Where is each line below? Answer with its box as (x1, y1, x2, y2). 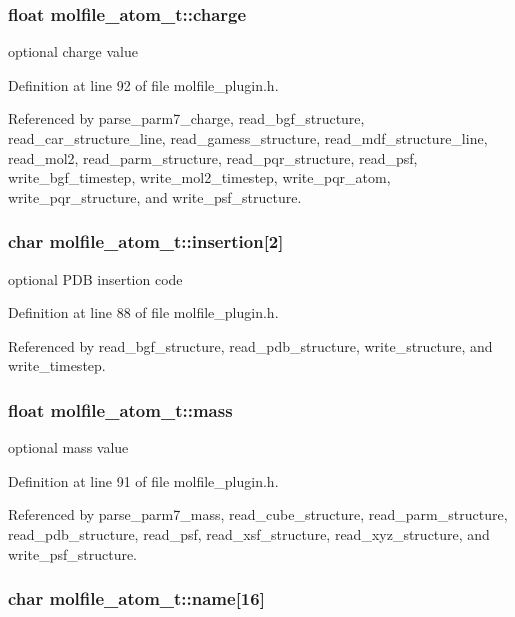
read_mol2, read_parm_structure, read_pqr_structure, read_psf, (8, 147, 418, 168)
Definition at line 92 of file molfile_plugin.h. (8, 74, 279, 95)
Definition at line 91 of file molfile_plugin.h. (8, 470, 279, 491)
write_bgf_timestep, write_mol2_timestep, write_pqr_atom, (8, 167, 391, 188)
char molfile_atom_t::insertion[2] (8, 229, 284, 254)
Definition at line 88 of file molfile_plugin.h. (8, 302, 279, 323)
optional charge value (8, 41, 138, 62)
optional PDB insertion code (8, 268, 183, 289)
